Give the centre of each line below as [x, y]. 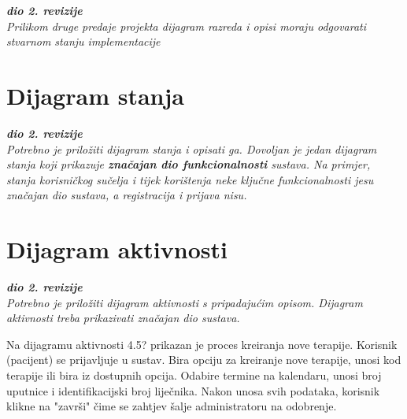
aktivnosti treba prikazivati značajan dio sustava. [123, 318]
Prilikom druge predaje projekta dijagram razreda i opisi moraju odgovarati [187, 26]
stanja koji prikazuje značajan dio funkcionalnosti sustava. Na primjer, [189, 164]
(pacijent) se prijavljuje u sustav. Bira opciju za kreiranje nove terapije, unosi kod [204, 360]
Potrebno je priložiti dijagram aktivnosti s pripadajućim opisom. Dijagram [185, 302]
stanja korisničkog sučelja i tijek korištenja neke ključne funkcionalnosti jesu [190, 179]
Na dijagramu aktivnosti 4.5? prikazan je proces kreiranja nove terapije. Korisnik [202, 344]
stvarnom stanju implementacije [83, 41]
